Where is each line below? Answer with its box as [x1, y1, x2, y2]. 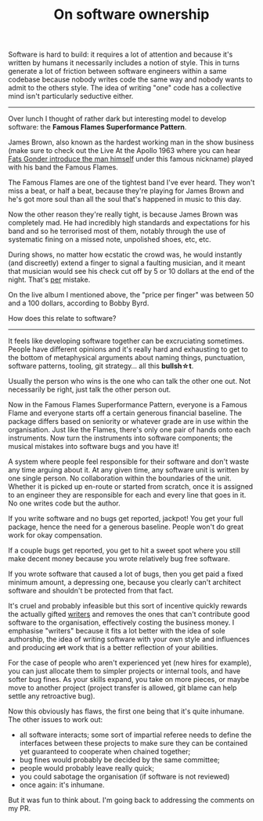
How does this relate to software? [8, 314, 117, 323]
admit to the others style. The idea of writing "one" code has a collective [8, 83, 242, 93]
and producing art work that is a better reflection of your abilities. [8, 643, 218, 652]
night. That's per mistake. [8, 275, 91, 284]
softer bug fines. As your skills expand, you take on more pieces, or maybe [8, 675, 250, 684]
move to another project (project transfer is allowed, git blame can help [8, 683, 237, 692]
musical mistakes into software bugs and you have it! [8, 442, 179, 451]
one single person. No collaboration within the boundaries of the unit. [8, 473, 232, 483]
